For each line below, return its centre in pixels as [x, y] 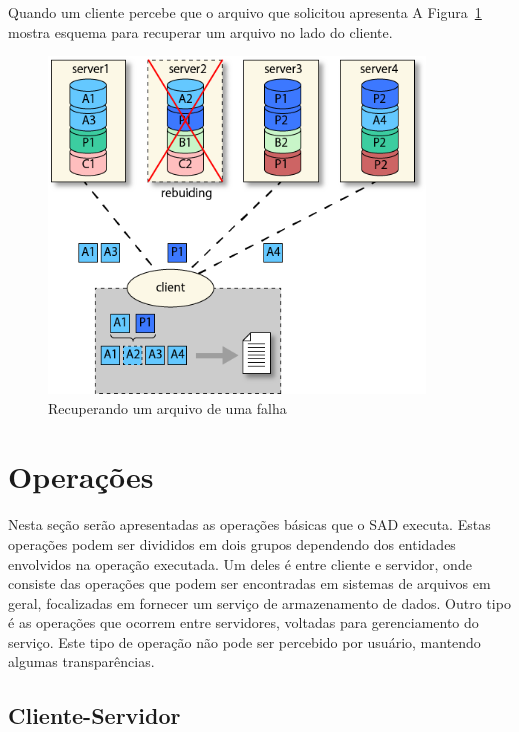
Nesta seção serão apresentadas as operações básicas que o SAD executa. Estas [249, 524]
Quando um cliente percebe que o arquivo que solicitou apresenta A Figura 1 [245, 12]
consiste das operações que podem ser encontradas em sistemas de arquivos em [249, 583]
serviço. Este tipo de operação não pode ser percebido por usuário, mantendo [244, 641]
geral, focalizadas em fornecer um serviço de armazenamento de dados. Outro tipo [259, 602]
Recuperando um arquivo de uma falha [167, 407]
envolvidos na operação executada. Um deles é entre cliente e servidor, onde [240, 563]
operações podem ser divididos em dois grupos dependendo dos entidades [232, 543]
